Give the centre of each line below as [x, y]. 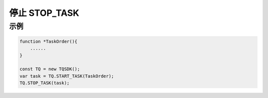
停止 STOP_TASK [44, 13]
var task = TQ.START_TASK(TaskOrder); [67, 76]
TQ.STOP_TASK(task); [44, 83]
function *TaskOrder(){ [49, 41]
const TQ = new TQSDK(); [50, 69]
